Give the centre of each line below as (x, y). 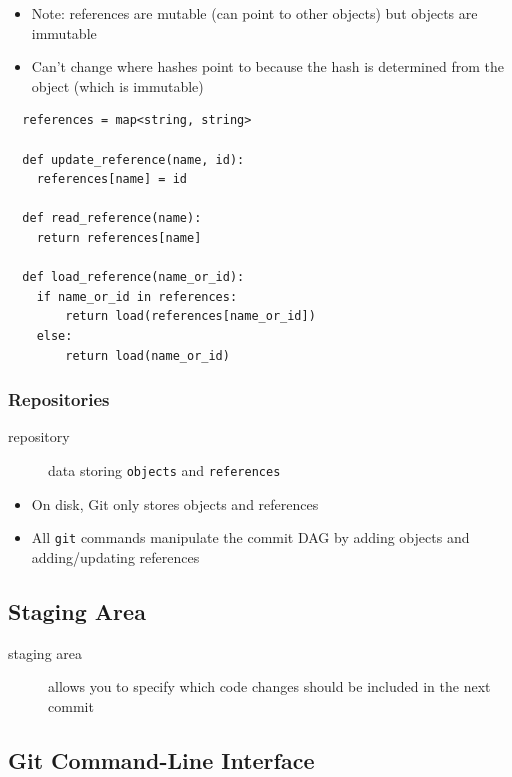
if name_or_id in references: (137, 296)
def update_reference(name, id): (133, 159)
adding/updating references (115, 556)
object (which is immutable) (117, 85)
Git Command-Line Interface (161, 759)
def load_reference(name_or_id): (133, 277)
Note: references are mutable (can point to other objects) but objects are (254, 13)
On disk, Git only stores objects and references (175, 503)
